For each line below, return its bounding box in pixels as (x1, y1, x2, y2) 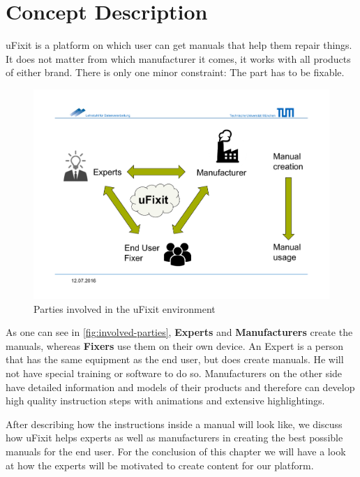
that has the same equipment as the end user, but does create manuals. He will (6, 352, 344, 367)
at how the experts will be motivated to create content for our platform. (6, 457, 314, 472)
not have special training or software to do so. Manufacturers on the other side (6, 365, 343, 380)
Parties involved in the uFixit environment (33, 301, 216, 316)
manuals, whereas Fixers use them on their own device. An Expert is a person (6, 338, 344, 353)
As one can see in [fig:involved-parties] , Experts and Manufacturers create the (6, 325, 353, 339)
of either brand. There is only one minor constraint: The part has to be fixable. (6, 65, 345, 80)
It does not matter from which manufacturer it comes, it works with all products (6, 51, 351, 66)
